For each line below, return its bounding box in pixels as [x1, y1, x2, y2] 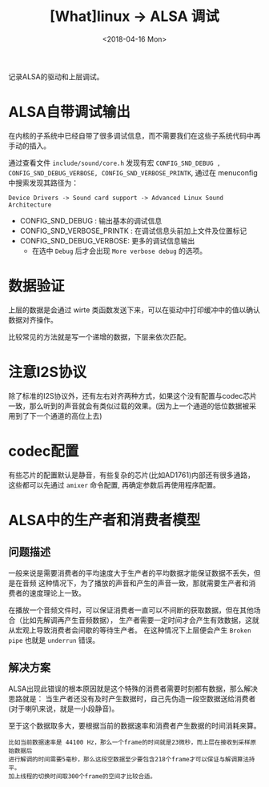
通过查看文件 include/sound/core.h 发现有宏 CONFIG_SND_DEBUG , [8, 158, 221, 167]
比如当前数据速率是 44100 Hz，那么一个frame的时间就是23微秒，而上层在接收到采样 [8, 738, 251, 746]
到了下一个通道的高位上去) [14, 411, 102, 420]
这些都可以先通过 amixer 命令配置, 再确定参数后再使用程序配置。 [8, 480, 220, 489]
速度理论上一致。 [29, 588, 86, 597]
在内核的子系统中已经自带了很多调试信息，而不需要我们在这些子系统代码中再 [8, 130, 261, 140]
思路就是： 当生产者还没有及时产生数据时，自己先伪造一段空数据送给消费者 [8, 693, 256, 703]
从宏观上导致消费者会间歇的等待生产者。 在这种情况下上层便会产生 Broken [8, 625, 251, 635]
